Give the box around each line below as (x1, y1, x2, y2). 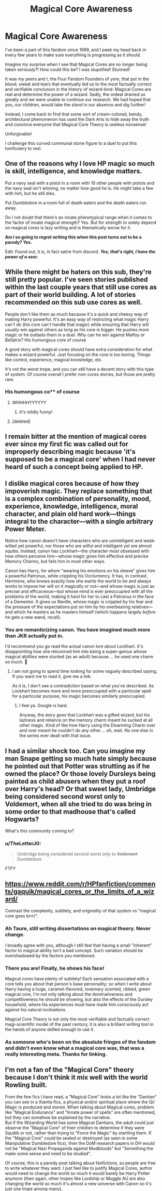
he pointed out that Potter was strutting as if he (5, 762, 150, 770)
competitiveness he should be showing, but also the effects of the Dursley (5, 996, 153, 1002)
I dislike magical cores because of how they (5, 479, 139, 488)
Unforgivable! (5, 131, 32, 136)
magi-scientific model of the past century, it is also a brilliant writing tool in (5, 1021, 154, 1027)
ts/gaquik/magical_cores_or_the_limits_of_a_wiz (5, 887, 155, 896)
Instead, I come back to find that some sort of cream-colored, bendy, (5, 111, 143, 117)
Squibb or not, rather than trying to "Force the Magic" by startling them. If (5, 1130, 151, 1136)
